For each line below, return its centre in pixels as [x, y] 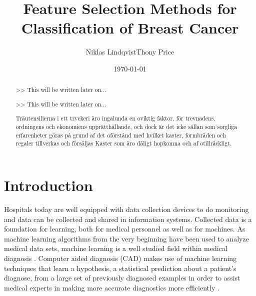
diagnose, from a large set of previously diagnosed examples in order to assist [122, 278]
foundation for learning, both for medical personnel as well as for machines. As [125, 229]
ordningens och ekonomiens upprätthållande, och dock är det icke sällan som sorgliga [126, 127]
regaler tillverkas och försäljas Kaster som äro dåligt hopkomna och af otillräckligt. [124, 143]
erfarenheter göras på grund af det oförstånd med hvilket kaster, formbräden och [121, 135]
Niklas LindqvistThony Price [130, 52]
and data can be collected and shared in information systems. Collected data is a [128, 219]
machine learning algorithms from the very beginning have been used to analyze [126, 238]
